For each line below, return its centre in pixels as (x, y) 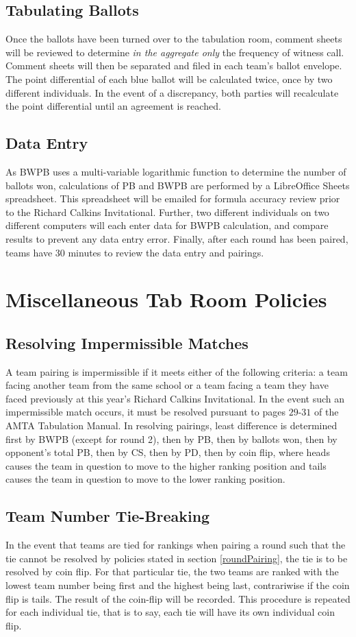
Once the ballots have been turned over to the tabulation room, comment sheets (174, 39)
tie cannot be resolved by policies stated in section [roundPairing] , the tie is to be (177, 558)
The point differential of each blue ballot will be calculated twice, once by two (169, 79)
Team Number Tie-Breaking (108, 516)
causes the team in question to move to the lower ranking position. (145, 479)
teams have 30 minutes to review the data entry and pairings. (135, 252)
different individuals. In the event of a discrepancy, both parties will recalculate (172, 92)
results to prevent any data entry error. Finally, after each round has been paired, (177, 238)
